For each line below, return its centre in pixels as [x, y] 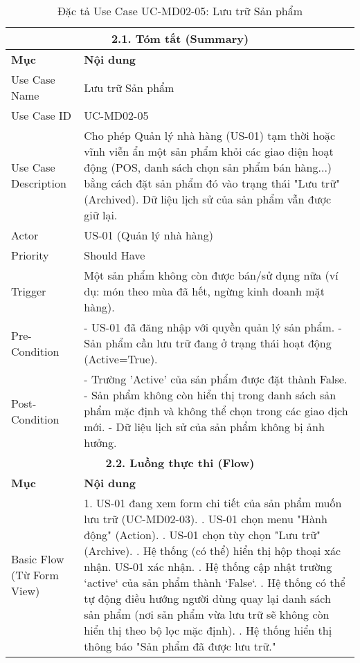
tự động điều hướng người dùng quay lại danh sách [207, 598]
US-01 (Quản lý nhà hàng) [148, 235]
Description [39, 183]
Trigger [29, 291]
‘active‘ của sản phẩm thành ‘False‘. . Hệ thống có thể [215, 582]
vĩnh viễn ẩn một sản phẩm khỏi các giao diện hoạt [209, 151]
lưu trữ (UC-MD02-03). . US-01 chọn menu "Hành [206, 519]
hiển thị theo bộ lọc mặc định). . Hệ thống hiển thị [208, 630]
